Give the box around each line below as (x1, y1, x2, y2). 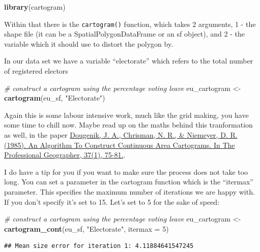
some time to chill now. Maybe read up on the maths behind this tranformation (4, 119, 253, 130)
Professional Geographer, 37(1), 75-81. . (4, 149, 126, 160)
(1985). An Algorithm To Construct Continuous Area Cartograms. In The (4, 139, 235, 150)
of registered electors (4, 66, 68, 76)
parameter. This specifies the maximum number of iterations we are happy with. (4, 186, 255, 197)
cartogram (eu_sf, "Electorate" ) (4, 92, 105, 103)
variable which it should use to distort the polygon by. (4, 38, 174, 49)
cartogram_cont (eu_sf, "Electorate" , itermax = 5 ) (4, 223, 169, 234)
